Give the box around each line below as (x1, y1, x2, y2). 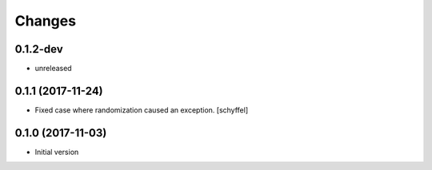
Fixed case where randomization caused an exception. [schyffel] (34, 105, 248, 115)
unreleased (34, 64, 72, 73)
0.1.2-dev (14, 42, 63, 56)
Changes (14, 12, 76, 30)
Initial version (34, 147, 79, 156)
